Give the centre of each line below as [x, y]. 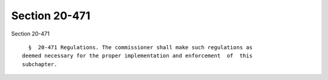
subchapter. [40, 64]
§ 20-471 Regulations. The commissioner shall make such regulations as [140, 47]
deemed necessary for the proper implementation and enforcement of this [137, 56]
